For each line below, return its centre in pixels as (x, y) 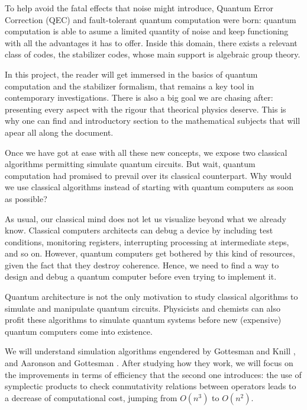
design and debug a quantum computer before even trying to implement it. (141, 276)
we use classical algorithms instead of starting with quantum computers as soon (149, 187)
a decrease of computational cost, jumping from (91, 397)
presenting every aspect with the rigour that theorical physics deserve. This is (146, 109)
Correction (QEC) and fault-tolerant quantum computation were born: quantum (151, 19)
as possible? (26, 198)
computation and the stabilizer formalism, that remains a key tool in (130, 86)
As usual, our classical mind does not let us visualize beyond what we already (146, 218)
